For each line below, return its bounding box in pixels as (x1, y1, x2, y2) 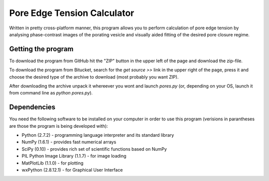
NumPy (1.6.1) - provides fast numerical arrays (21, 139, 117, 145)
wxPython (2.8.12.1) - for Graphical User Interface (21, 167, 123, 173)
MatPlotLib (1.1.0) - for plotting (21, 160, 84, 166)
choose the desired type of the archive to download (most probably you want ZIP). (9, 74, 179, 80)
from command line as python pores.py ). (9, 90, 93, 96)
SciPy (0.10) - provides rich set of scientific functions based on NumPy (21, 146, 167, 152)
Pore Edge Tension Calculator (9, 7, 134, 18)
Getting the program (9, 45, 74, 53)
